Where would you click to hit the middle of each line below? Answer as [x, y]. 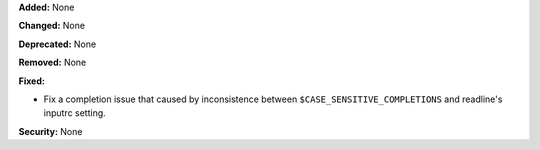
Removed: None [52, 62]
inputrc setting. [75, 113]
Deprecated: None [57, 44]
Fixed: [31, 81]
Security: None [50, 131]
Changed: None [51, 26]
